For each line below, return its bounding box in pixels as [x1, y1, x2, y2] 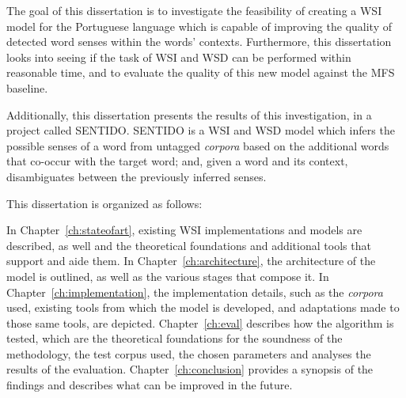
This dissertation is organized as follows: [6, 195, 203, 211]
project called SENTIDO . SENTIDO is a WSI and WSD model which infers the [6, 122, 395, 138]
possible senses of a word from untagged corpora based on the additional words [6, 137, 389, 154]
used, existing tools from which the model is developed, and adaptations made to [6, 299, 400, 316]
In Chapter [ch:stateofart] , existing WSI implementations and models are [6, 222, 362, 238]
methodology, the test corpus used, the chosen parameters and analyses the [6, 345, 371, 362]
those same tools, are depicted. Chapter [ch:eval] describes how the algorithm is [6, 314, 394, 331]
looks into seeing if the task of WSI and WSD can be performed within [6, 48, 351, 65]
